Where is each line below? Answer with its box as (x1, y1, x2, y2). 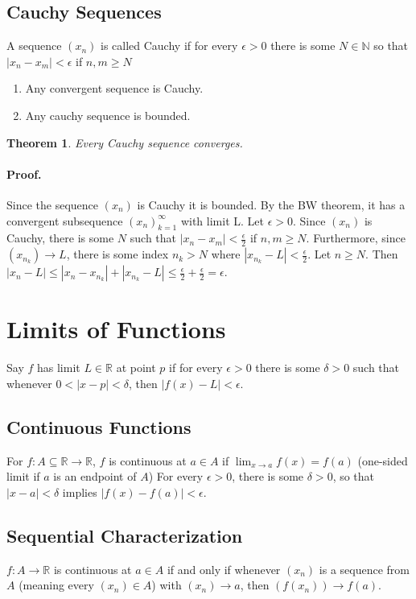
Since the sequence (6, 196, 99, 213)
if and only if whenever (167, 560, 281, 577)
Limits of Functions (6, 312, 226, 345)
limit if (6, 468, 40, 485)
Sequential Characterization (6, 523, 243, 547)
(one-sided (357, 452, 408, 469)
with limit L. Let (180, 212, 264, 229)
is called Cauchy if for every (100, 37, 238, 54)
